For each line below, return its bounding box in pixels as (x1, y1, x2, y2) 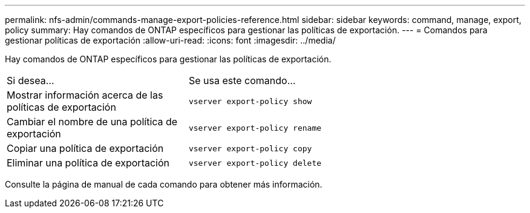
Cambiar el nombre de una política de (7, 116, 178, 128)
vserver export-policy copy (188, 143, 312, 153)
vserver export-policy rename (188, 123, 322, 133)
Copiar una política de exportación (7, 142, 164, 154)
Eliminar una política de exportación (7, 157, 169, 169)
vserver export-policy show (188, 96, 312, 106)
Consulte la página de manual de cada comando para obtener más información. (5, 179, 322, 189)
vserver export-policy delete (188, 158, 322, 168)
